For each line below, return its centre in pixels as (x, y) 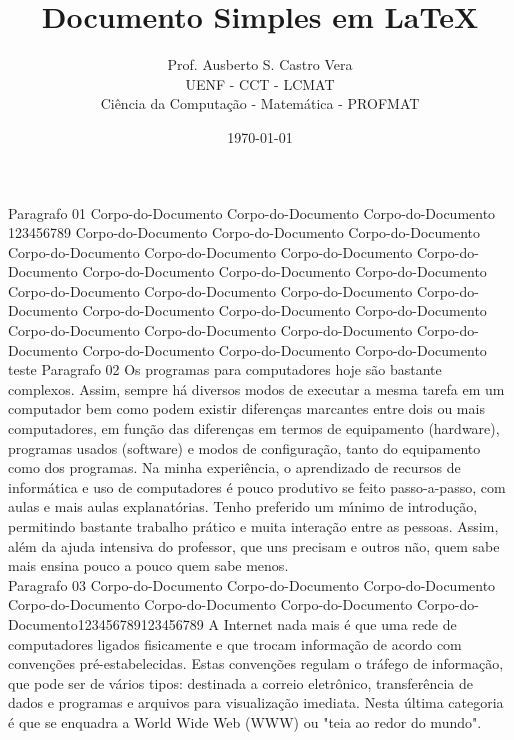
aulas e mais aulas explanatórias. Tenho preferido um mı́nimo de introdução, (243, 506)
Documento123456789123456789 (106, 623)
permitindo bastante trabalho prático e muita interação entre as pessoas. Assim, (253, 526)
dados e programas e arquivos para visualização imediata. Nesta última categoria (256, 702)
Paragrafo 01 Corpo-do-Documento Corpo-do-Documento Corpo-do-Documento (252, 212)
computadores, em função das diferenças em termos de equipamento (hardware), (254, 428)
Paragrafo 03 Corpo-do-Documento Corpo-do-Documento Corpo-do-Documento (252, 584)
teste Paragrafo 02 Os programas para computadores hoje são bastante (225, 369)
